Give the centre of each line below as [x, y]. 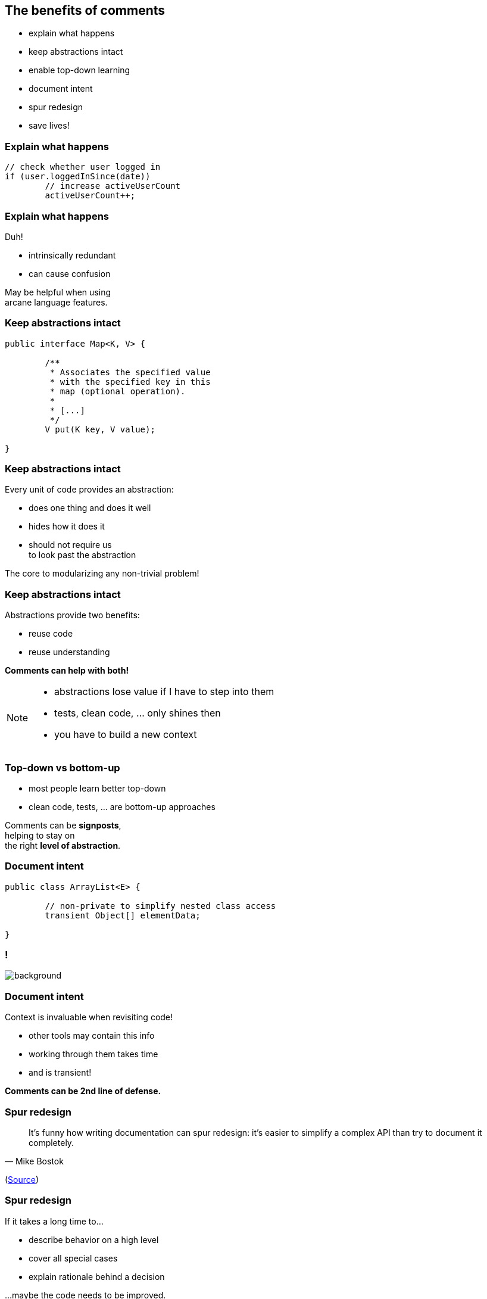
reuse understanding [69, 652]
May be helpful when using [58, 292]
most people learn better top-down [97, 788]
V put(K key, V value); [100, 429]
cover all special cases [73, 1258]
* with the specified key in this [130, 381]
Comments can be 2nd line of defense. [83, 1091]
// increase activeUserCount [113, 186]
